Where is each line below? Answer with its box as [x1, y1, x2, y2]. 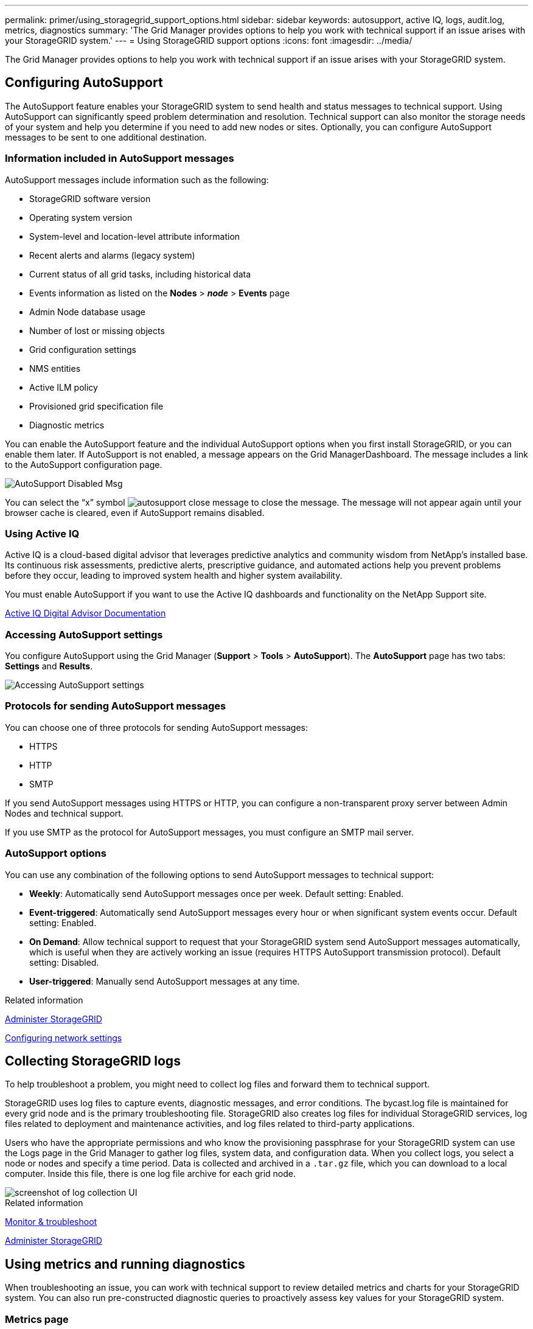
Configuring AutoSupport [5, 75, 163, 91]
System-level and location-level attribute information [29, 231, 240, 242]
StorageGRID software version [29, 193, 151, 204]
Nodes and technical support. [5, 808, 124, 818]
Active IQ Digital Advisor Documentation [5, 608, 166, 619]
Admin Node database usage [29, 306, 145, 317]
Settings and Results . [5, 661, 93, 672]
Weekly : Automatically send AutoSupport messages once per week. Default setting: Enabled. [29, 888, 404, 899]
